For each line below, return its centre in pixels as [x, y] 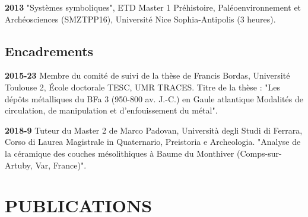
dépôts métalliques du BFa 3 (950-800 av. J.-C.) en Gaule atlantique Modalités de [154, 98]
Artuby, [19, 165]
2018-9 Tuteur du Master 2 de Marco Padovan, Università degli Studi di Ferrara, [154, 130]
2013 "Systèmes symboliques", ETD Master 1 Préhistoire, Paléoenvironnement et [153, 7]
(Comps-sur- [259, 153]
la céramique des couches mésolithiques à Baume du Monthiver [120, 153]
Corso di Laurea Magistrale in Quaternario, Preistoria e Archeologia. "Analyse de [153, 142]
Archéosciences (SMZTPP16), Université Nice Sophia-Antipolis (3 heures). [140, 19]
